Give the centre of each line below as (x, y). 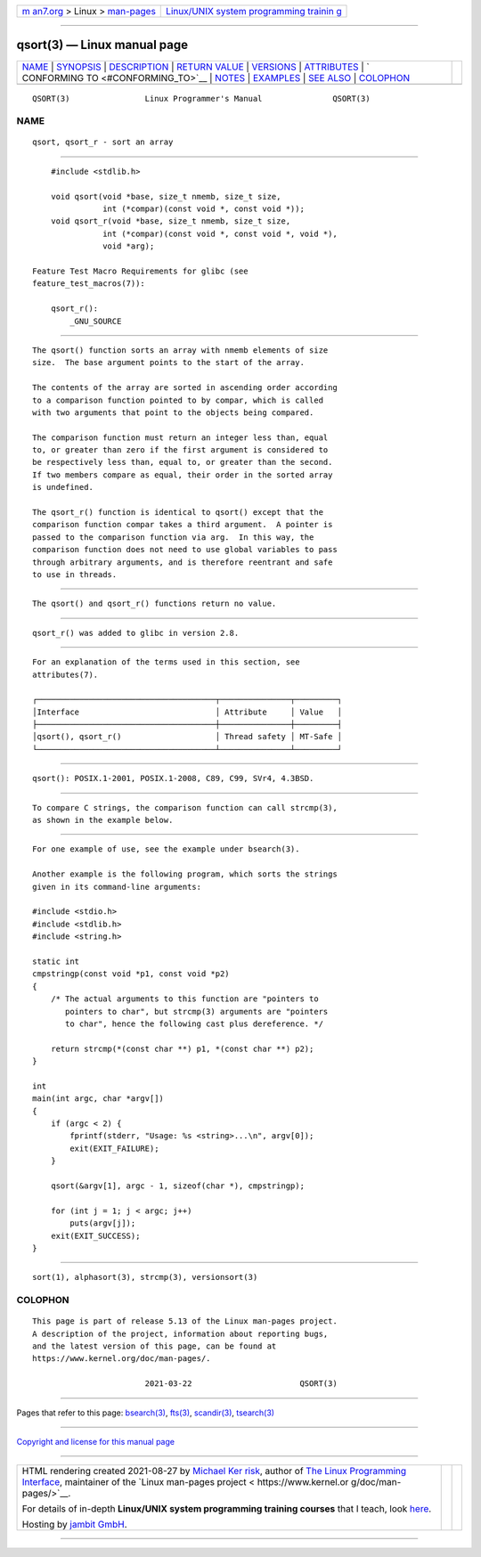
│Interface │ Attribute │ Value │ (188, 712)
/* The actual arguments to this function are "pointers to (185, 999)
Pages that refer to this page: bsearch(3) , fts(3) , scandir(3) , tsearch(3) (146, 1413)
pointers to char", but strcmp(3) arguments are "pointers (197, 1011)
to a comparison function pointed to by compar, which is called (178, 400)
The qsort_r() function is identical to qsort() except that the (178, 513)
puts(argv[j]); (103, 1223)
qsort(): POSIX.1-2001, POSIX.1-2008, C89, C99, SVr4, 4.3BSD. (173, 778)
